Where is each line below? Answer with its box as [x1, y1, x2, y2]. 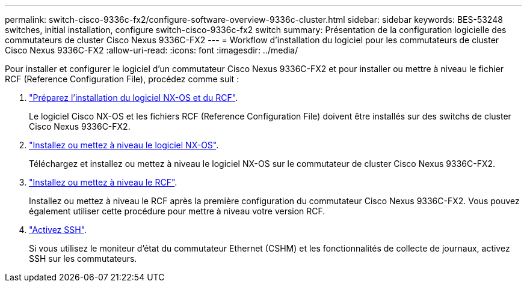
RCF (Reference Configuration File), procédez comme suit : [5, 74, 239, 84]
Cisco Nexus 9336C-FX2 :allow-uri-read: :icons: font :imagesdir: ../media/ [5, 45, 298, 55]
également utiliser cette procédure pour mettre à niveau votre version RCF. [29, 206, 325, 216]
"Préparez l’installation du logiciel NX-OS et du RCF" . [29, 92, 238, 103]
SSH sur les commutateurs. [29, 253, 137, 264]
